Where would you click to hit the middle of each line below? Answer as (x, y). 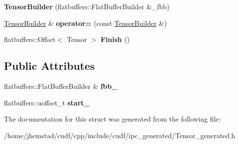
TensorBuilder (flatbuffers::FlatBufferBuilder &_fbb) (87, 6)
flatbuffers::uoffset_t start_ (47, 102)
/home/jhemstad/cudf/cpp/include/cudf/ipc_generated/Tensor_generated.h (120, 135)
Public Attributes (49, 66)
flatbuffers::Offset (30, 39)
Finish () (115, 39)
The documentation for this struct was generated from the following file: (112, 119)
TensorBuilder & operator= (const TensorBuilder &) (85, 23)
